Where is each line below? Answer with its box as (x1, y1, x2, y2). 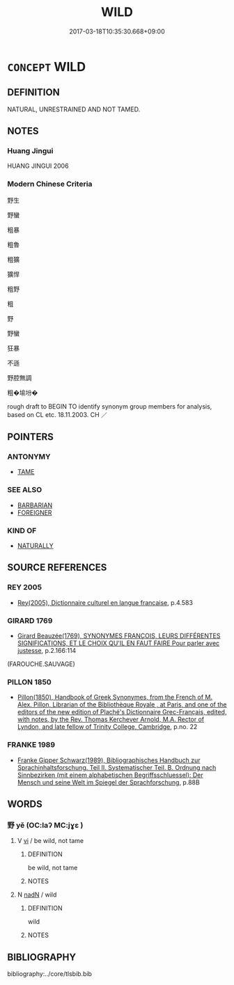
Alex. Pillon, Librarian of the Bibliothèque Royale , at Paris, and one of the (17, 700, 228, 709)
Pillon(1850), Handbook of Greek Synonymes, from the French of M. (17, 693, 213, 702)
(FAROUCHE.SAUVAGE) (7, 660, 75, 668)
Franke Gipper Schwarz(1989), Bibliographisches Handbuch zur (17, 756, 201, 764)
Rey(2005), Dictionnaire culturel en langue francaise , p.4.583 (17, 598, 194, 606)
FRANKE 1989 (7, 740, 56, 750)
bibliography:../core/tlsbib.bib (7, 970, 93, 978)
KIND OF (7, 526, 37, 535)
